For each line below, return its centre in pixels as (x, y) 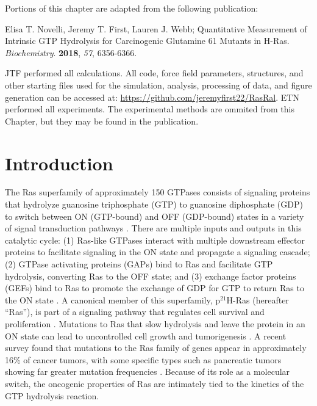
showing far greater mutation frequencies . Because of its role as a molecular (148, 372)
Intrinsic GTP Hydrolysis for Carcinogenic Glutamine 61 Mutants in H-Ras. (147, 41)
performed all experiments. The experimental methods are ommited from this (150, 109)
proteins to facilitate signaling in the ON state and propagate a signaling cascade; (158, 252)
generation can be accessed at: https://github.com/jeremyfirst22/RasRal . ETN (152, 97)
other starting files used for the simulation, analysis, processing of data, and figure (158, 85)
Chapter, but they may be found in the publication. (102, 121)
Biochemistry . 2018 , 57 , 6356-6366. (71, 52)
